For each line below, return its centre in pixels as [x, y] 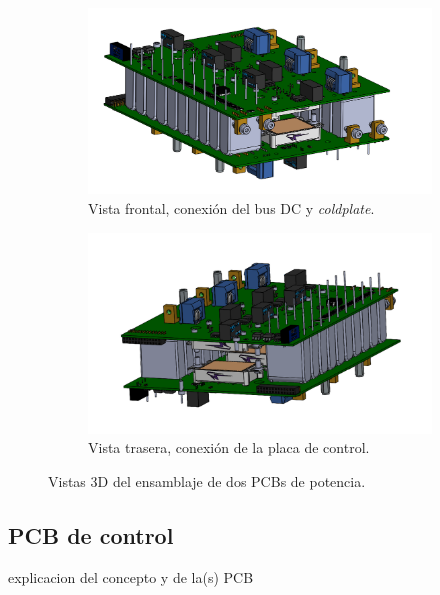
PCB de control [91, 534]
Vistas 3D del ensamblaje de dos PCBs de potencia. [207, 480]
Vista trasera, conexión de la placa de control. [229, 447]
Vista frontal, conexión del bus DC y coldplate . [231, 208]
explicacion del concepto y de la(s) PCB [131, 576]
